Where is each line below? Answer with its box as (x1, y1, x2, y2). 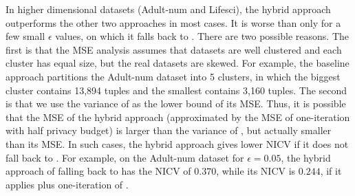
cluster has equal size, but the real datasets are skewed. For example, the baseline (6, 56, 349, 70)
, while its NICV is (216, 164, 296, 178)
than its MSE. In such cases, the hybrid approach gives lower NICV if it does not (6, 136, 349, 151)
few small (6, 29, 45, 43)
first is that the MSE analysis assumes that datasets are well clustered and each (6, 42, 342, 56)
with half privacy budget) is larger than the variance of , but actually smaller (6, 123, 332, 138)
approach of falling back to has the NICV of (6, 164, 191, 178)
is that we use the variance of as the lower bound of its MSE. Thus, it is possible (6, 96, 346, 111)
